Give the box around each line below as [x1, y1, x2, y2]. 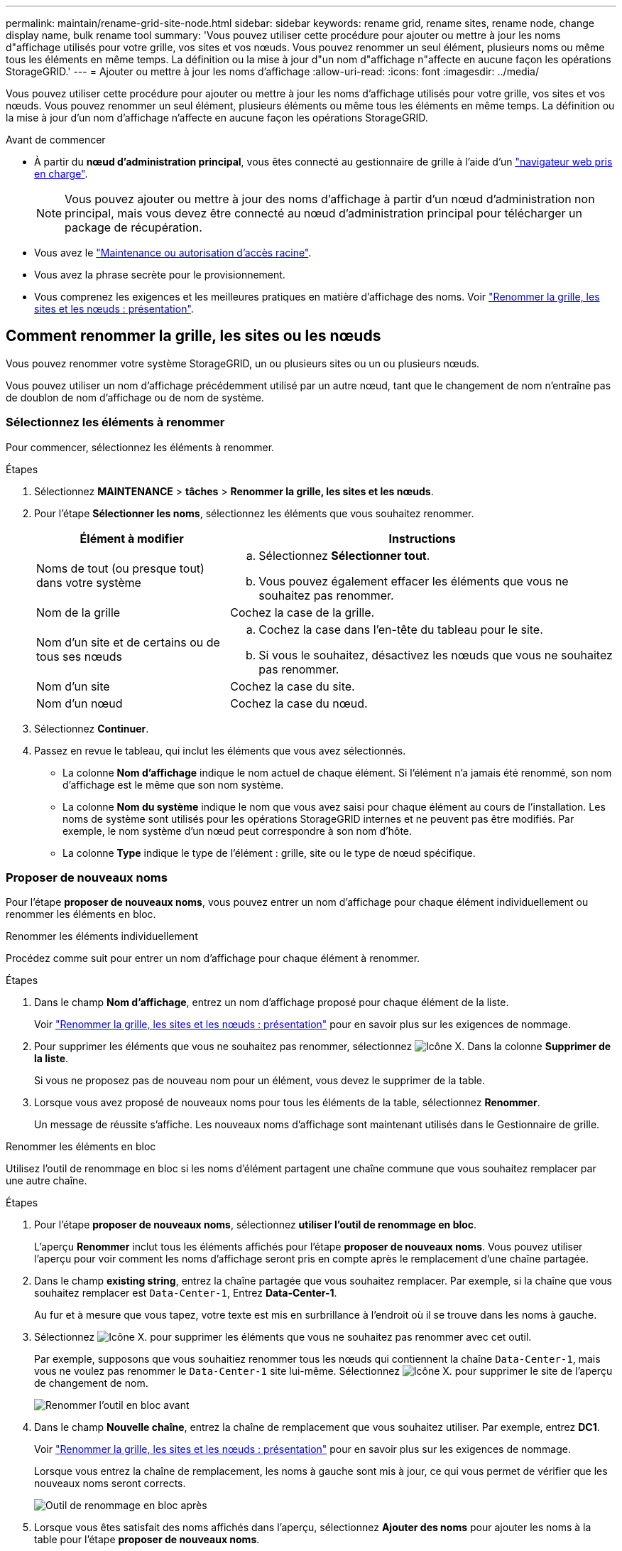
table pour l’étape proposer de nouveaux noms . [34, 1533, 260, 1546]
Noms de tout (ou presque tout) [36, 561, 204, 575]
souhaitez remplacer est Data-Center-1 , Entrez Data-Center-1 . [34, 1287, 337, 1299]
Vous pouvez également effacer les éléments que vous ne [258, 573, 569, 588]
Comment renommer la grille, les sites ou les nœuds [6, 327, 381, 345]
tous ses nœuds [36, 649, 122, 664]
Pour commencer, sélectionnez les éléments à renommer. [6, 441, 275, 453]
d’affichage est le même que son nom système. [62, 778, 284, 791]
